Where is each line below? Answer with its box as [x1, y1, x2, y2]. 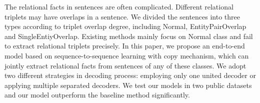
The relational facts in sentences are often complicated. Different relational [4, 1, 233, 11]
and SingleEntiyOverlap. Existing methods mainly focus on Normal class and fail [4, 30, 253, 41]
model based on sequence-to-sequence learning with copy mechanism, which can [4, 50, 249, 60]
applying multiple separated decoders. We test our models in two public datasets [4, 79, 252, 90]
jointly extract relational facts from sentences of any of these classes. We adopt [4, 60, 246, 70]
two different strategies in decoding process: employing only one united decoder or [4, 70, 256, 80]
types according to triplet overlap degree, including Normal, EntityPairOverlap [4, 21, 246, 31]
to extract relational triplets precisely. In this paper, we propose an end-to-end [4, 40, 245, 51]
